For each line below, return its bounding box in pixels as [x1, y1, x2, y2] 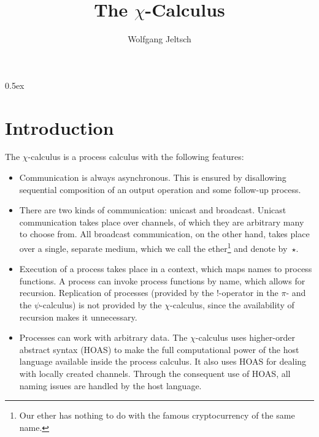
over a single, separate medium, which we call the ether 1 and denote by [19, 240, 288, 254]
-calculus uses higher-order [195, 331, 295, 344]
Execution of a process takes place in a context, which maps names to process [19, 262, 312, 275]
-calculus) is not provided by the [40, 298, 162, 311]
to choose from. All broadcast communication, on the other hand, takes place [19, 227, 310, 240]
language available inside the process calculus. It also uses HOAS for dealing [19, 355, 307, 368]
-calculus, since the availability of [170, 298, 294, 311]
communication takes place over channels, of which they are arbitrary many [19, 215, 304, 228]
